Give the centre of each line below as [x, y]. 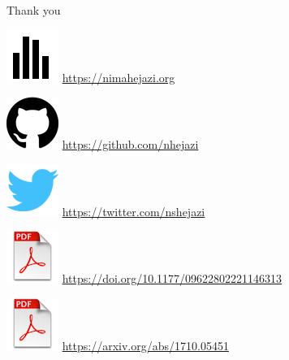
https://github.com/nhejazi [130, 144]
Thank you [34, 10]
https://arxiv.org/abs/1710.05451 [145, 345]
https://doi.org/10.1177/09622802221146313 [172, 278]
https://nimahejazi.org [119, 77]
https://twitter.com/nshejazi [134, 211]
